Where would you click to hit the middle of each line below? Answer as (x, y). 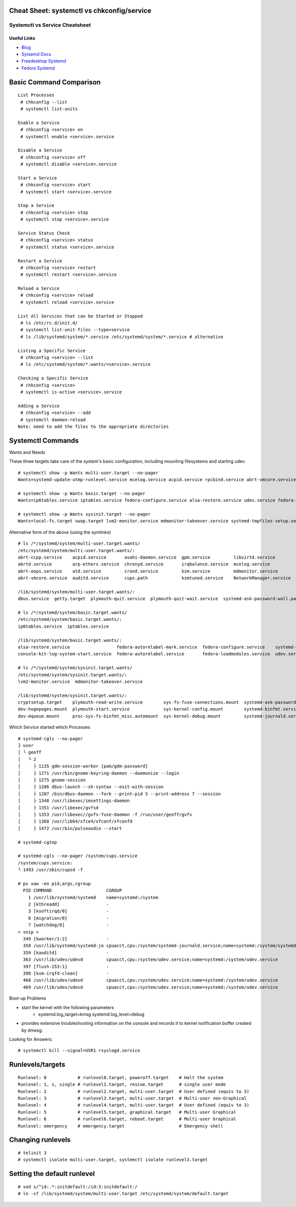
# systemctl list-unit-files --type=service (75, 330)
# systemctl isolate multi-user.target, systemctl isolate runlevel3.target (113, 1160)
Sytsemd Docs (36, 54)
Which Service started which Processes (50, 727)
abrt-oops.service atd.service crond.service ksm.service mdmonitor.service (148, 571)
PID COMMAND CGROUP (73, 890)
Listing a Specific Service (52, 351)
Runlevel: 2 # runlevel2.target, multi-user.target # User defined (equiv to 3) (134, 1091)
